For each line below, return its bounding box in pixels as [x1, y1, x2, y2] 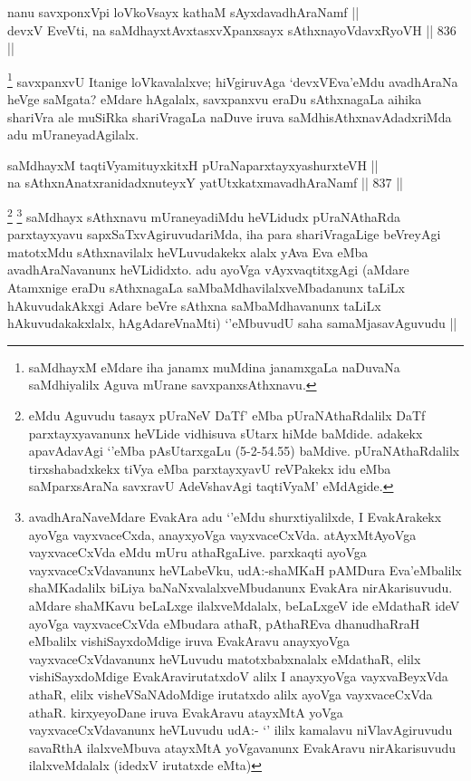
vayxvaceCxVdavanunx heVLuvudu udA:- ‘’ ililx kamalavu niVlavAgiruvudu [28, 720, 453, 739]
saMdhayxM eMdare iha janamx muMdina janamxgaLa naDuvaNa [28, 357, 400, 376]
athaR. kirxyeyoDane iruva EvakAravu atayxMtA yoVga [28, 702, 343, 721]
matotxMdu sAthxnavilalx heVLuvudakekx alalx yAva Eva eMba [7, 242, 369, 261]
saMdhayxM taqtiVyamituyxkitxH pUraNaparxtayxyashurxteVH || [7, 155, 379, 174]
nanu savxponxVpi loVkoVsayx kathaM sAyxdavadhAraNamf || [7, 3, 360, 21]
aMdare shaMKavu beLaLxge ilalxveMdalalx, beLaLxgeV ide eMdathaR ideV [28, 595, 460, 614]
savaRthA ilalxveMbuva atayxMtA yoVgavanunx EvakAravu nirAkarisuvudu [28, 738, 457, 757]
